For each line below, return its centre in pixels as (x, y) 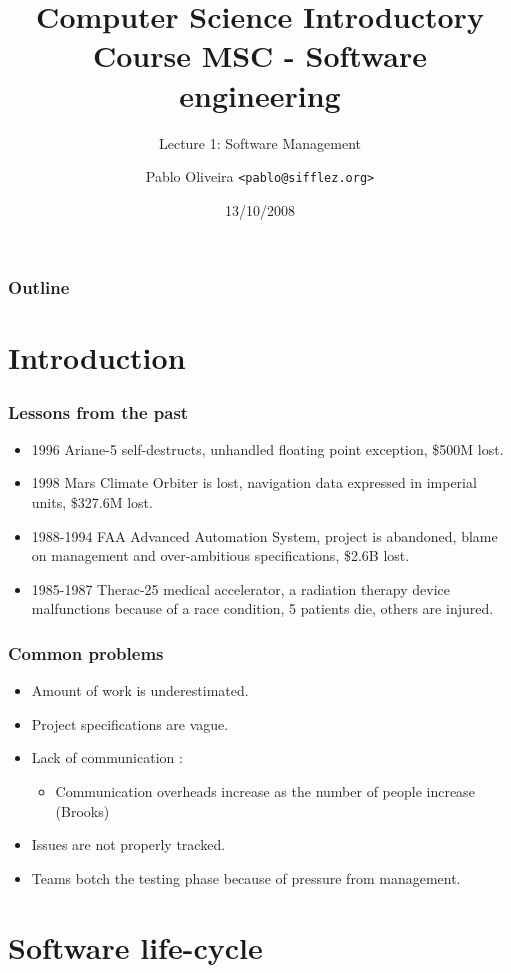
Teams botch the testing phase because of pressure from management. (246, 877)
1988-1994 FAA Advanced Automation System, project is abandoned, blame (264, 535)
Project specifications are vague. (130, 723)
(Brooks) (82, 810)
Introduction (97, 357)
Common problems (86, 652)
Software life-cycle (135, 946)
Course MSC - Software (260, 55)
